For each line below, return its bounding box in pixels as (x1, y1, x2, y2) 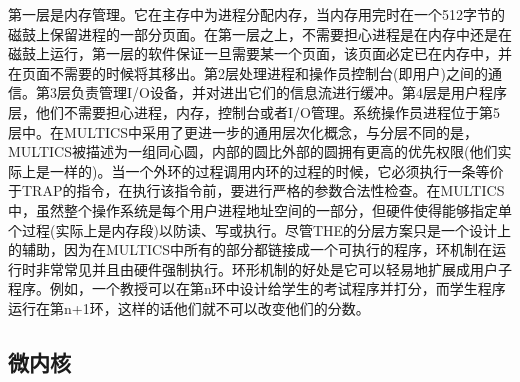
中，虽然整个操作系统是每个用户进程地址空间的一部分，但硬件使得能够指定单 (8, 199, 512, 220)
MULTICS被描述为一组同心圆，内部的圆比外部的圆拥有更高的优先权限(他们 (8, 141, 498, 162)
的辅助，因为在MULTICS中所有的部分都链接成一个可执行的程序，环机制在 (8, 239, 492, 260)
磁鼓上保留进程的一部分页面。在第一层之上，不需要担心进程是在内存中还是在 (8, 23, 512, 44)
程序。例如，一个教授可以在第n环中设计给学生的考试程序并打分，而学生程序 (8, 278, 506, 299)
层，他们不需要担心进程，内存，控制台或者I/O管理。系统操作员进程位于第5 (8, 101, 500, 122)
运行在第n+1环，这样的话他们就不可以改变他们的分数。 (8, 297, 370, 318)
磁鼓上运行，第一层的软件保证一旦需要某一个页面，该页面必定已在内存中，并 (8, 43, 512, 64)
